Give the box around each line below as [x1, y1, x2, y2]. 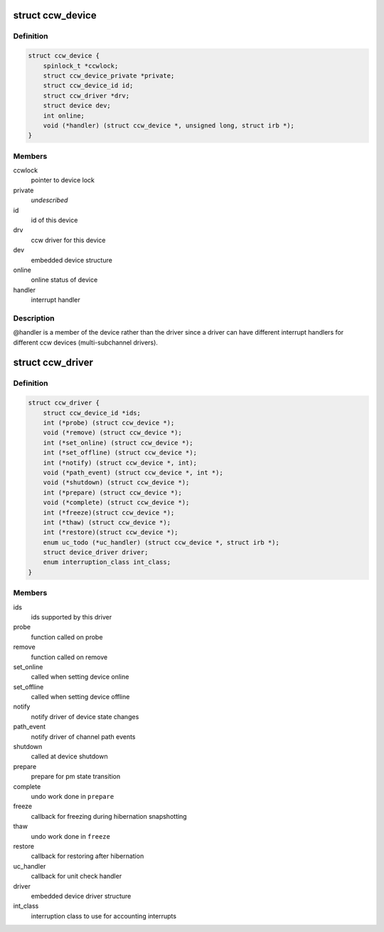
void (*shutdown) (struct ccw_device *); [43, 478, 190, 487]
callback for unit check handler [31, 872, 122, 881]
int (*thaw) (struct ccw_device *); [43, 518, 171, 526]
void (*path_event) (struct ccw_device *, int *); [43, 468, 223, 476]
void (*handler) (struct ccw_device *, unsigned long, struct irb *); [43, 121, 295, 130]
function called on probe [31, 632, 103, 641]
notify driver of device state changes [31, 712, 139, 721]
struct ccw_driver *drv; [43, 91, 130, 100]
